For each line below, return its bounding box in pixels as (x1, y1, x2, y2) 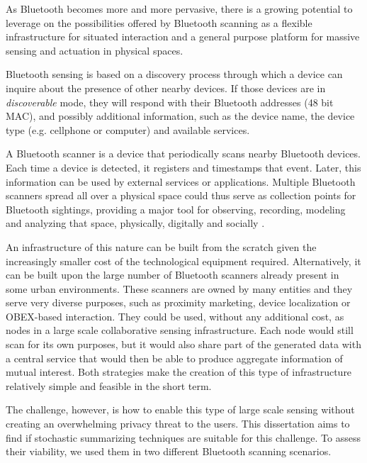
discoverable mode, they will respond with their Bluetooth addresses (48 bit (6, 94, 334, 109)
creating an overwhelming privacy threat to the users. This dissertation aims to (6, 416, 350, 431)
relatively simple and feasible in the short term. (6, 378, 212, 393)
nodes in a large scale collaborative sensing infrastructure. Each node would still (6, 323, 354, 338)
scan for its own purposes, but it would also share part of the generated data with (6, 337, 361, 352)
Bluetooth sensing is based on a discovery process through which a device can (6, 67, 343, 82)
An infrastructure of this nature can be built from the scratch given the (6, 239, 317, 254)
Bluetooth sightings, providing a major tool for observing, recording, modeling (6, 201, 346, 216)
